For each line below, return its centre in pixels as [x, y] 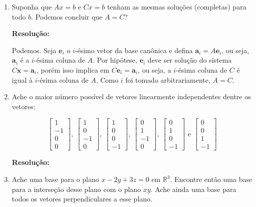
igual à [22, 79]
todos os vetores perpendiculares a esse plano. [82, 199]
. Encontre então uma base [211, 179]
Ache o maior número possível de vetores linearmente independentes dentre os [131, 96]
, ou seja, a [155, 69]
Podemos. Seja [34, 50]
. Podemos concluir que [67, 16]
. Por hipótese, [115, 60]
